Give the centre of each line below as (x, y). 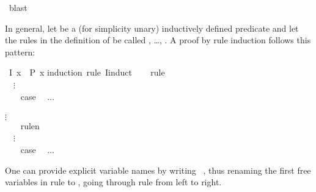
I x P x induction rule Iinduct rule (87, 72)
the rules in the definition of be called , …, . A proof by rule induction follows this (158, 40)
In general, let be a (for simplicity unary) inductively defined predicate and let (152, 28)
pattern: (20, 52)
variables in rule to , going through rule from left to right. (113, 182)
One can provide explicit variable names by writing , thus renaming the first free (158, 170)
